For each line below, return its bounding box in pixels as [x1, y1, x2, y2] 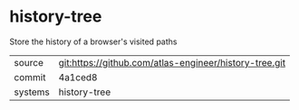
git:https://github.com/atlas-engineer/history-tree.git [58, 56, 286, 69]
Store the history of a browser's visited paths [9, 36, 178, 47]
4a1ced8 [58, 70, 98, 83]
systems [14, 86, 50, 98]
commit [14, 70, 46, 83]
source [14, 56, 43, 69]
